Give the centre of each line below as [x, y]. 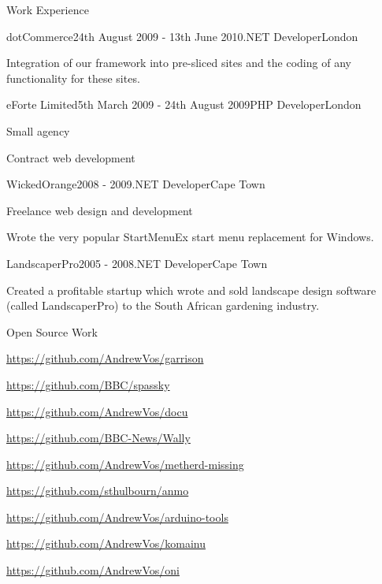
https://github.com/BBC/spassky [88, 384]
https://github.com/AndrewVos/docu [97, 411]
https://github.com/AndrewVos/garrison [105, 358]
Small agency [38, 130]
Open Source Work [52, 331]
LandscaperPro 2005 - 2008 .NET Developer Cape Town [137, 263]
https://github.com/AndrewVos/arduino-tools [117, 517]
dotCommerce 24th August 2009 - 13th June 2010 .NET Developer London [182, 36]
